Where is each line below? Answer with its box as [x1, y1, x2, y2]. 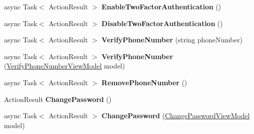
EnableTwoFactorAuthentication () [101, 1, 222, 11]
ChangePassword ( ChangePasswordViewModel [101, 110, 250, 121]
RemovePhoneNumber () [101, 77, 188, 87]
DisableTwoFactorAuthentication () [101, 18, 223, 28]
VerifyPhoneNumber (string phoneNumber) [101, 34, 243, 45]
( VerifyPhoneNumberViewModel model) [4, 61, 125, 71]
